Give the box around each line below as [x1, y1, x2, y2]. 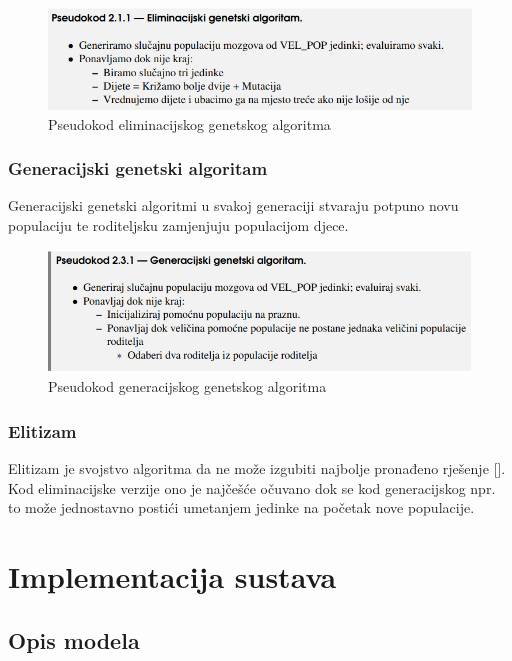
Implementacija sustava [8, 556, 337, 597]
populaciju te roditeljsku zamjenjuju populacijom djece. [8, 215, 349, 236]
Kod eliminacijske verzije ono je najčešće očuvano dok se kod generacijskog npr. [8, 477, 496, 498]
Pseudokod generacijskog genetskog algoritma [48, 376, 327, 397]
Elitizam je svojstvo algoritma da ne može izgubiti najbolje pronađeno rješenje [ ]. [8, 458, 506, 479]
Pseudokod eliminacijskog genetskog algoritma [48, 113, 331, 134]
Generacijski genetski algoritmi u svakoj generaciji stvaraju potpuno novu [8, 195, 459, 216]
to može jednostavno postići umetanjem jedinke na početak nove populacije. [8, 497, 475, 518]
